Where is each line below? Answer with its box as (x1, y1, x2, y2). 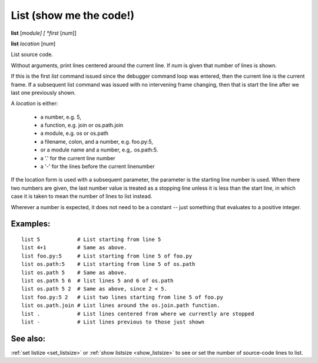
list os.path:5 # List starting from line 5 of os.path (21, 261, 196, 268)
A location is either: (11, 100, 58, 107)
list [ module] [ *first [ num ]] (11, 29, 77, 37)
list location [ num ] (11, 40, 56, 47)
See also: (11, 334, 46, 344)
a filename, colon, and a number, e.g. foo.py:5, (40, 138, 153, 145)
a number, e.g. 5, (40, 113, 82, 120)
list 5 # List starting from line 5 (21, 236, 161, 243)
